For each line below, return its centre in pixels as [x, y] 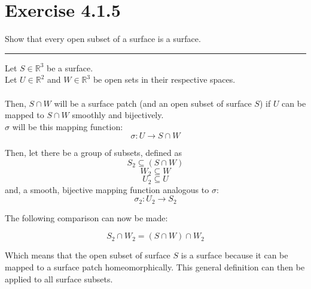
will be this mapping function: [68, 126]
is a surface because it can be [234, 255]
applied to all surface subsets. [59, 279]
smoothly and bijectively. [118, 115]
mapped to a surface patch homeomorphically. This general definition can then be [155, 267]
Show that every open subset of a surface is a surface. [103, 39]
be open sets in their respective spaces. [164, 79]
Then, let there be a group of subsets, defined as [93, 153]
